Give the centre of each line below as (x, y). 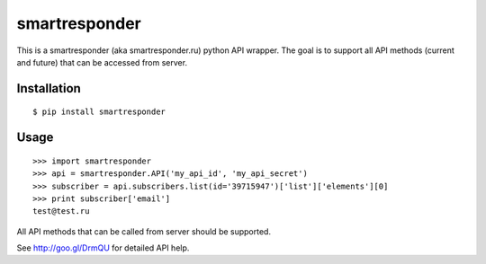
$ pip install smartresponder (99, 112)
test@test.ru (61, 211)
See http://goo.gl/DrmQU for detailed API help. (103, 248)
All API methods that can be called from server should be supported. (144, 231)
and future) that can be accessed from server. (102, 62)
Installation (49, 88)
